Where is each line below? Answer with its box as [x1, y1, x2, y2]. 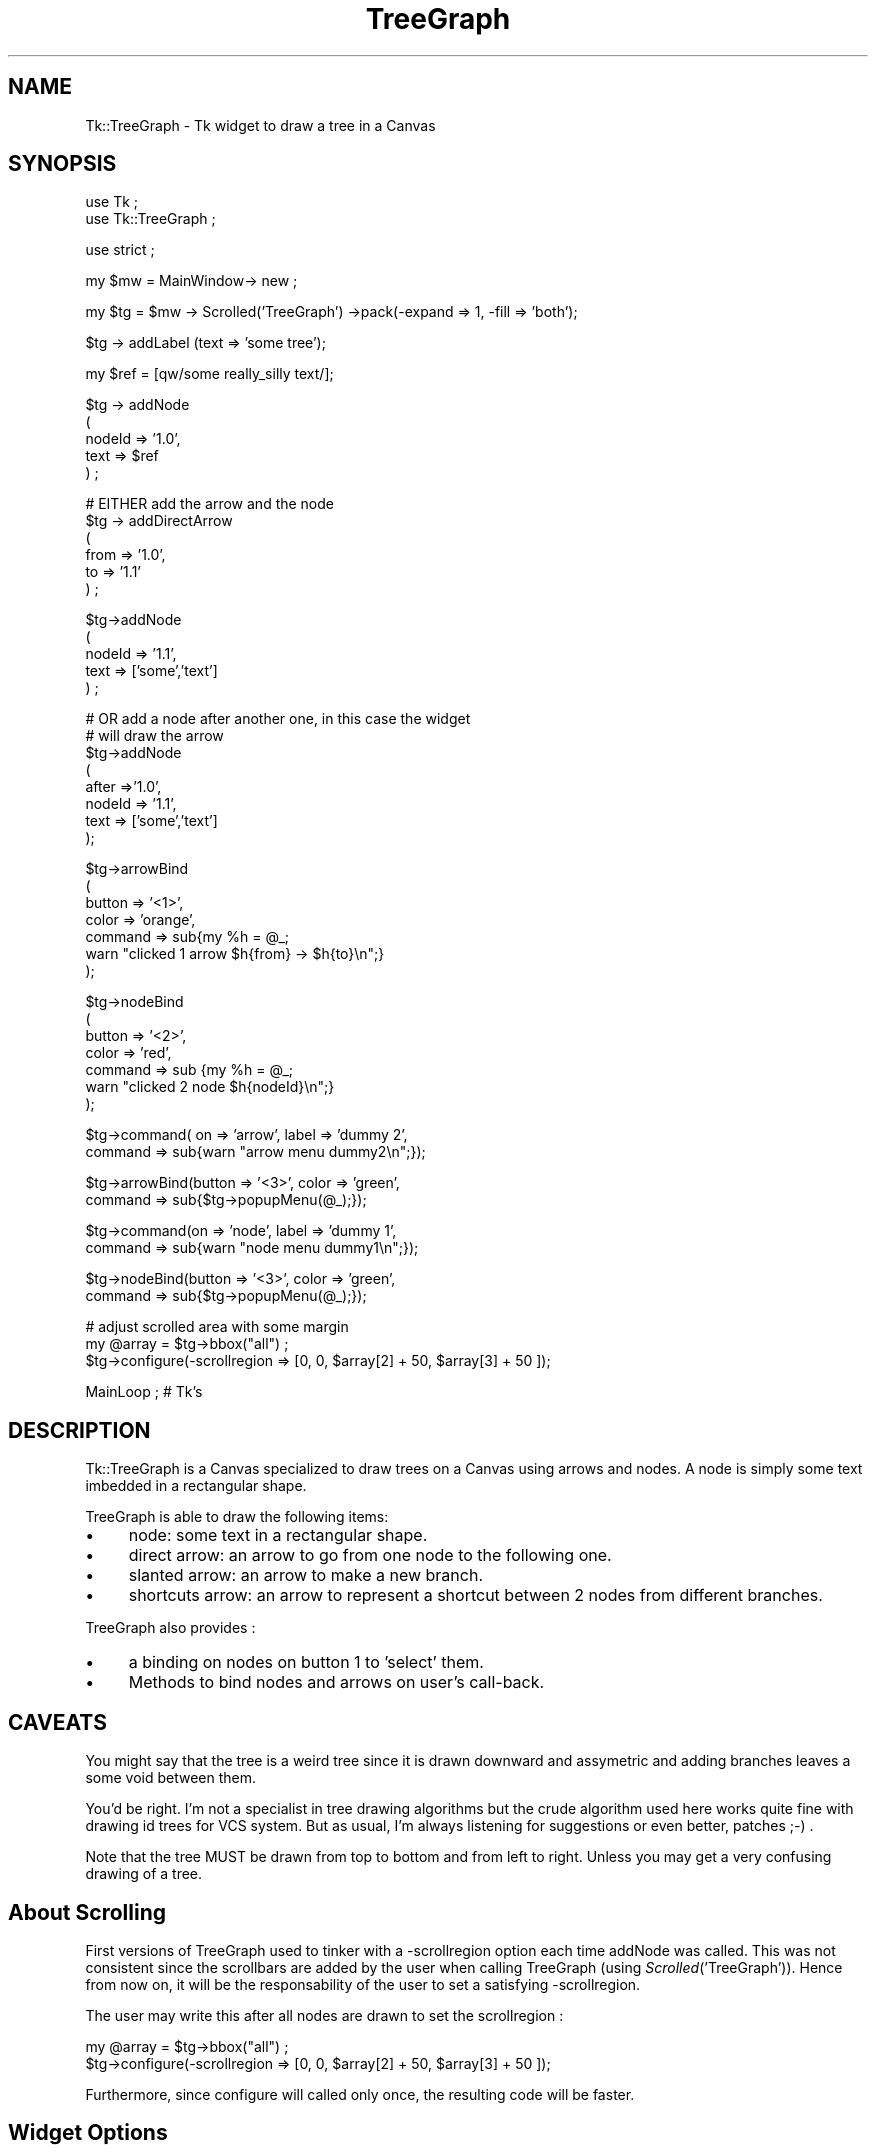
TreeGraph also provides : [85, 1619, 256, 1637]
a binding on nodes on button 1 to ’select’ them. [128, 1652, 484, 1673]
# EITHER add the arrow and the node [85, 495, 334, 513]
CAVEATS [8, 1709, 107, 1735]
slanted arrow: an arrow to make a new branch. [128, 1565, 483, 1586]
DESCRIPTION [8, 1417, 151, 1443]
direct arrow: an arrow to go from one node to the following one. [128, 1545, 612, 1566]
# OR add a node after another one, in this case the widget [85, 710, 471, 728]
